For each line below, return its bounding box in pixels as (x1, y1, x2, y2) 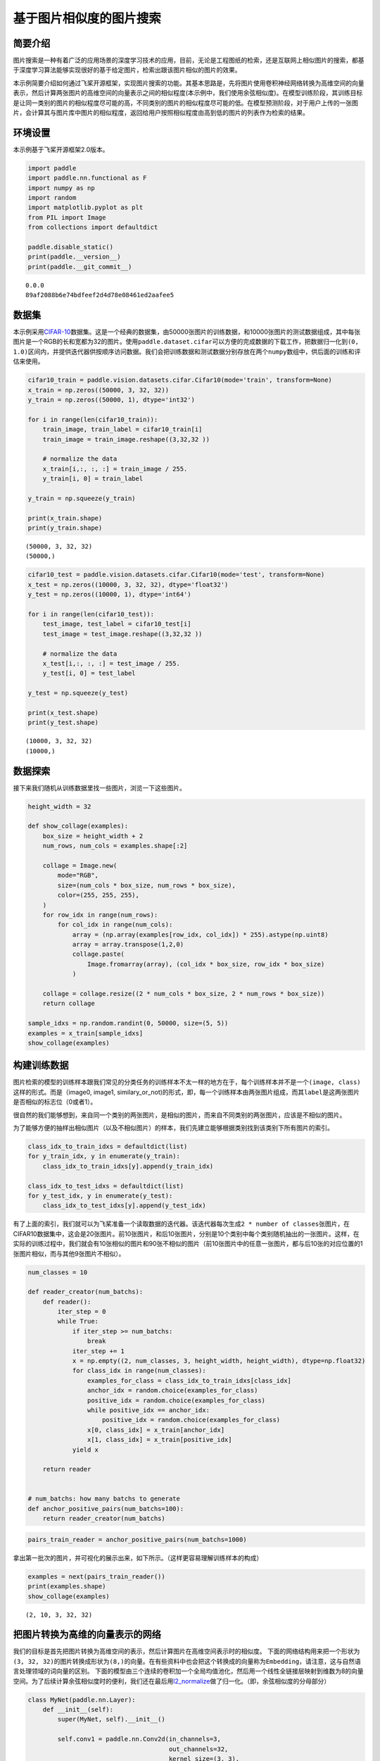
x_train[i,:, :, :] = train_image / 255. (42, 465, 188, 473)
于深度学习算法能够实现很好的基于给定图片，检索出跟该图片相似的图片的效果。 (13, 66, 241, 74)
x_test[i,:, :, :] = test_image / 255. (42, 659, 181, 667)
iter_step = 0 (57, 1307, 106, 1316)
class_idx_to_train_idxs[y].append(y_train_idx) (42, 1162, 214, 1170)
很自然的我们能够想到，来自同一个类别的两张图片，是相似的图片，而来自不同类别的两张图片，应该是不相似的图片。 (13, 1110, 346, 1119)
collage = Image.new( (42, 861, 118, 869)
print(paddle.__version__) (27, 253, 121, 261)
